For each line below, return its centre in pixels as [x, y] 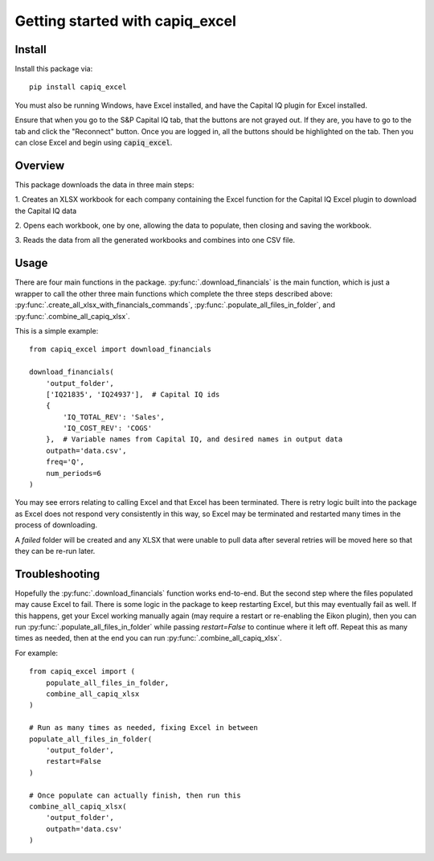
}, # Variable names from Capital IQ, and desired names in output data [194, 439]
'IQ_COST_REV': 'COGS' [108, 428]
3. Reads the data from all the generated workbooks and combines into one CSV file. [155, 240]
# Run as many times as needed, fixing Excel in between [144, 728]
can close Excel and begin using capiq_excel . [94, 143]
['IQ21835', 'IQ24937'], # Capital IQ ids [133, 394]
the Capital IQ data [46, 211]
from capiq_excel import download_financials [121, 349]
